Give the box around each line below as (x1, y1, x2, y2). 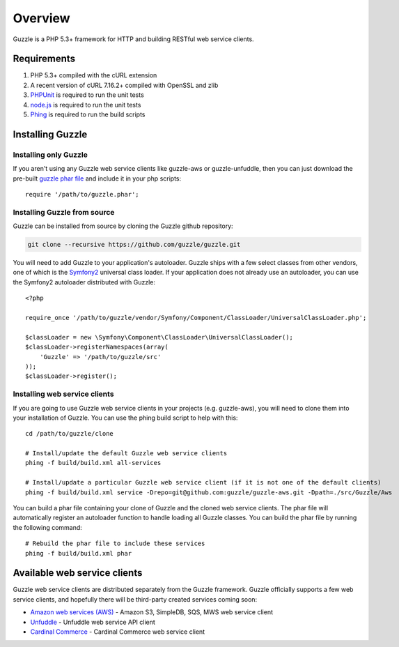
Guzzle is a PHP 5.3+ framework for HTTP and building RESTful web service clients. (13, 35, 254, 43)
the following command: (13, 523, 83, 531)
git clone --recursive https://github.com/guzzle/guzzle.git (27, 241, 241, 249)
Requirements (13, 53, 76, 65)
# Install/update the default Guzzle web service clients (25, 450, 228, 457)
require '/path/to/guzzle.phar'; (25, 190, 139, 198)
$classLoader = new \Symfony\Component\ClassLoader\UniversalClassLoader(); (25, 333, 294, 341)
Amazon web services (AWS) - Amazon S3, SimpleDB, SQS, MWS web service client (30, 608, 274, 616)
